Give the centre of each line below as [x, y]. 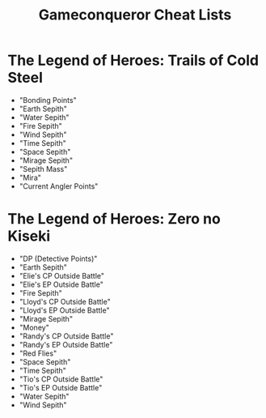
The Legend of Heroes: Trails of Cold [133, 60]
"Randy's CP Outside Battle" [66, 336]
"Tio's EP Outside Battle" [61, 387]
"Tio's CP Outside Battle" [61, 379]
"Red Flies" [38, 353]
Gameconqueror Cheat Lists [135, 15]
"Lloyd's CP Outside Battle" [65, 301]
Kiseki [29, 236]
